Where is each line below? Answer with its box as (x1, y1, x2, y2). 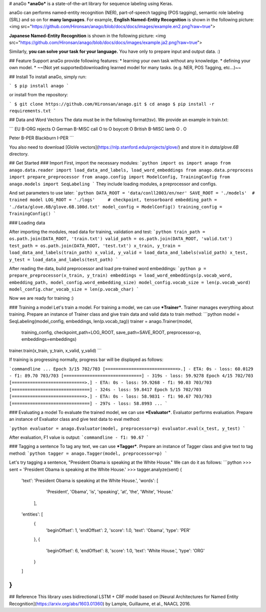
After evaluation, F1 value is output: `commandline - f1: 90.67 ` (9, 435, 149, 441)
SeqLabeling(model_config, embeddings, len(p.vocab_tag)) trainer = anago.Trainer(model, (9, 318, 193, 324)
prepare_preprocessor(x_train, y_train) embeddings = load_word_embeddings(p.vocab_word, (9, 273, 233, 279)
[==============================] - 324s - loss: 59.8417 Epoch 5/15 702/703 (9, 387, 201, 392)
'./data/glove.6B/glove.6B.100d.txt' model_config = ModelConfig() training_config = (9, 204, 223, 209)
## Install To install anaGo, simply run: (9, 74, 87, 80)
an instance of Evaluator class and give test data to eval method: (9, 416, 140, 422)
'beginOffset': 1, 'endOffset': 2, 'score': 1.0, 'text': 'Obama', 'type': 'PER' (46, 528, 191, 533)
